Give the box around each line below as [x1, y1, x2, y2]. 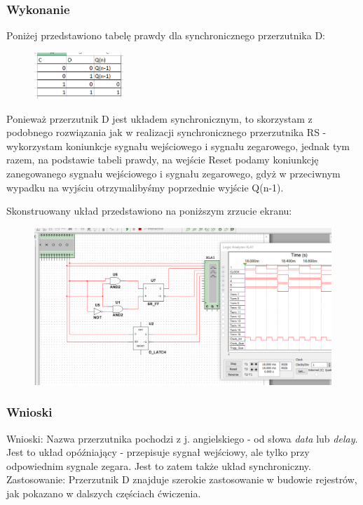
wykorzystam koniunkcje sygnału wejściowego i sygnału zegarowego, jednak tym [6, 138, 350, 153]
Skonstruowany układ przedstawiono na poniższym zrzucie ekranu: [6, 203, 292, 218]
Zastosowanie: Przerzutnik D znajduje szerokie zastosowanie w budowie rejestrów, [6, 472, 357, 487]
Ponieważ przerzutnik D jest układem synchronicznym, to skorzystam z [6, 111, 313, 126]
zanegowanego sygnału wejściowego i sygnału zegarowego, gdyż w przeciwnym [6, 166, 341, 181]
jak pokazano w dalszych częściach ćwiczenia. [6, 486, 201, 500]
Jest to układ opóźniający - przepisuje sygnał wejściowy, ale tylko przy [6, 445, 310, 459]
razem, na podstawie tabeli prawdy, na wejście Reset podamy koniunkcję [6, 152, 319, 167]
